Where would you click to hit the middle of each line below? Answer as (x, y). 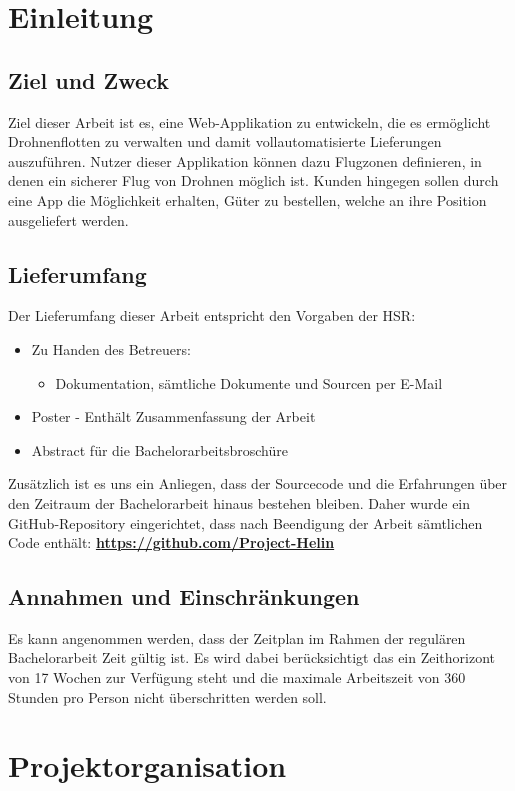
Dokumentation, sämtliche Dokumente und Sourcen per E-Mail (249, 382)
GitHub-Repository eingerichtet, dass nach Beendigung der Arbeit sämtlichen (245, 522)
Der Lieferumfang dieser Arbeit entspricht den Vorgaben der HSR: (212, 315)
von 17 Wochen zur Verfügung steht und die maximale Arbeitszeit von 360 (237, 677)
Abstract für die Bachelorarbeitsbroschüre (159, 449)
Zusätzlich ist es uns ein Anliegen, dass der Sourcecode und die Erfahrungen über (258, 483)
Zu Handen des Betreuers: (111, 348)
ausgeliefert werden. (68, 219)
